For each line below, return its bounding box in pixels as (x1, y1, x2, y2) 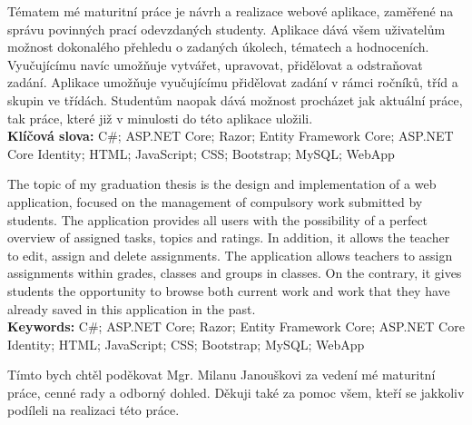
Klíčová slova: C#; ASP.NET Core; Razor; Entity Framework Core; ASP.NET (7, 126, 454, 145)
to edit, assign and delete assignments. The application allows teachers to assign (7, 245, 453, 264)
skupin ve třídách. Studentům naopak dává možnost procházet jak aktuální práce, (7, 90, 463, 109)
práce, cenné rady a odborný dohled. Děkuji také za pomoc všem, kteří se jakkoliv (7, 382, 465, 401)
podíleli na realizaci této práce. (7, 400, 180, 420)
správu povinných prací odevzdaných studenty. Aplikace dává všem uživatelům (7, 19, 446, 38)
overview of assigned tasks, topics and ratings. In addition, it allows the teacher (7, 228, 450, 247)
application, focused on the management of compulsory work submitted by (7, 192, 423, 211)
